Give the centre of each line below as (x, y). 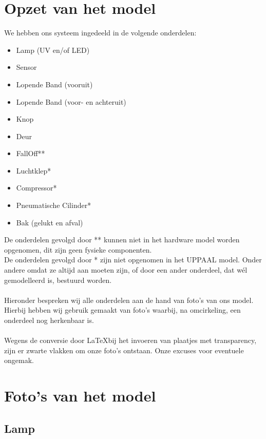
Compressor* (36, 188)
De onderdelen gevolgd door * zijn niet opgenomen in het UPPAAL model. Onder (133, 260)
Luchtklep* (34, 170)
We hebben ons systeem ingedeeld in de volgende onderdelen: (100, 33)
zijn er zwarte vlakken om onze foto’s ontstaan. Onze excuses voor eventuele (124, 350)
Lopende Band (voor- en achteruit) (71, 101)
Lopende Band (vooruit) (54, 84)
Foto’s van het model (80, 396)
